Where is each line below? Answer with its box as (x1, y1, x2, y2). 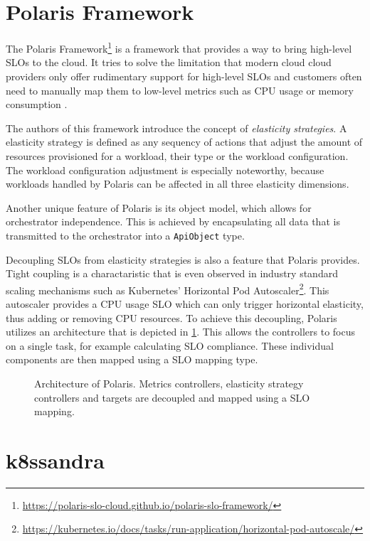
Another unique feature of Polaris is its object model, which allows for (6, 200, 312, 215)
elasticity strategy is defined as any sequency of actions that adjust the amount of (6, 134, 363, 149)
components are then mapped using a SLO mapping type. (6, 352, 258, 367)
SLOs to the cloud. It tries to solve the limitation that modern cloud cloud (6, 55, 332, 70)
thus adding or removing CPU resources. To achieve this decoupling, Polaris (6, 310, 337, 325)
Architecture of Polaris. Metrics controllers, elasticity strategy (34, 375, 304, 390)
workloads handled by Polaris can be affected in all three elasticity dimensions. (6, 176, 349, 191)
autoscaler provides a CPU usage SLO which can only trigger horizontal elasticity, (6, 296, 364, 311)
